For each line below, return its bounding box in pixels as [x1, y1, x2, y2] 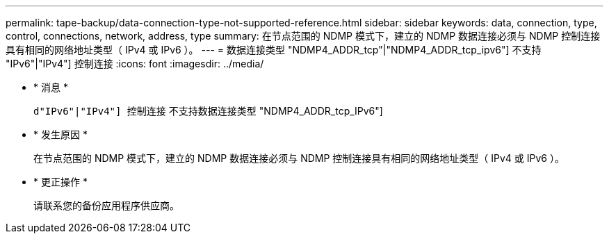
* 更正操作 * [33, 176, 88, 188]
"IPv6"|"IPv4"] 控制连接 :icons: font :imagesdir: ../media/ [6, 58, 264, 69]
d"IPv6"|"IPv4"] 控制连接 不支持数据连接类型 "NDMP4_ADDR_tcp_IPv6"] [33, 105, 383, 117]
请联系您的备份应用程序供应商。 [33, 199, 179, 211]
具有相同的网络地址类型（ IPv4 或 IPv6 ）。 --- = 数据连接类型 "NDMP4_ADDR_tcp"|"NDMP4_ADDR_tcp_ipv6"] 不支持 [6, 44, 542, 56]
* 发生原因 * [33, 129, 88, 140]
